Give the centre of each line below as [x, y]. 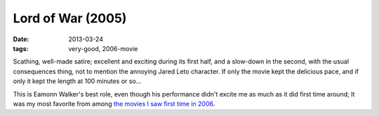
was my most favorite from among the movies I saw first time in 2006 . [114, 103]
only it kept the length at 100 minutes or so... [77, 81]
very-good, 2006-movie [103, 48]
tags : [21, 48]
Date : [21, 39]
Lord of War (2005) [70, 18]
